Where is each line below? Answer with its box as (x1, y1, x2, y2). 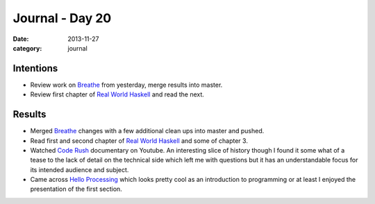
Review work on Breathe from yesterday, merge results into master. (30, 80, 223, 89)
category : (12, 44, 42, 52)
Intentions (12, 62, 58, 74)
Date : (12, 35, 29, 43)
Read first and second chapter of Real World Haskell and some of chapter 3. (30, 136, 248, 145)
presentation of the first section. (30, 185, 123, 194)
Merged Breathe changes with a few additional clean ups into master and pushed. (30, 127, 265, 135)
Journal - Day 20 (12, 10, 112, 26)
